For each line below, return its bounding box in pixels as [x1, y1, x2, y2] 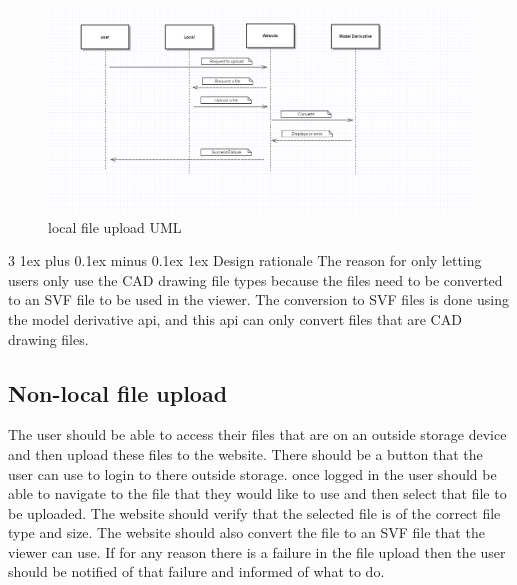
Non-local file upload [8, 377, 228, 408]
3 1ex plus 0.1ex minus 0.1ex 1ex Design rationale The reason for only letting [8, 250, 482, 271]
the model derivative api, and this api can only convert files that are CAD [8, 308, 462, 329]
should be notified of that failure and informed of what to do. [8, 561, 385, 582]
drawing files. [8, 328, 89, 349]
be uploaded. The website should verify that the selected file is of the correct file [8, 502, 501, 523]
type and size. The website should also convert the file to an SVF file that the [8, 522, 485, 543]
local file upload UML [48, 216, 182, 237]
